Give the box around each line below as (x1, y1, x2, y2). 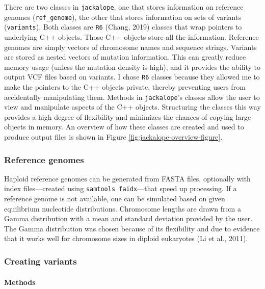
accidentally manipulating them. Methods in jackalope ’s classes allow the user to (4, 91, 260, 102)
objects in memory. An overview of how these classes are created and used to (4, 121, 244, 132)
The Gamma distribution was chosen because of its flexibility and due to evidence (4, 223, 260, 233)
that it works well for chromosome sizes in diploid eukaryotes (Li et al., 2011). (4, 233, 248, 244)
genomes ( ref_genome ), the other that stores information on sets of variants (4, 11, 241, 22)
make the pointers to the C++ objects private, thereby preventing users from (4, 82, 246, 92)
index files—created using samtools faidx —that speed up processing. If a (4, 183, 237, 194)
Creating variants (4, 254, 77, 267)
